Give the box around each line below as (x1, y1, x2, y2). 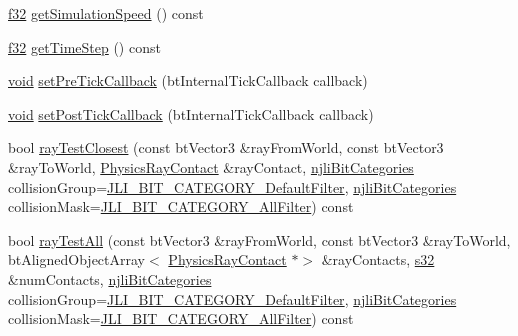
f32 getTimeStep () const (8, 36, 161, 57)
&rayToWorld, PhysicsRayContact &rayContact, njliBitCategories (8, 156, 414, 177)
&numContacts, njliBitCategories (8, 268, 212, 289)
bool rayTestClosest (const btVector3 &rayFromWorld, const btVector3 (8, 137, 444, 158)
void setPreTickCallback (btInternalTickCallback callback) (8, 70, 368, 91)
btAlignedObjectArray (8, 249, 146, 270)
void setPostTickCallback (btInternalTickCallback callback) (8, 103, 374, 124)
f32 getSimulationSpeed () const (8, 3, 204, 23)
